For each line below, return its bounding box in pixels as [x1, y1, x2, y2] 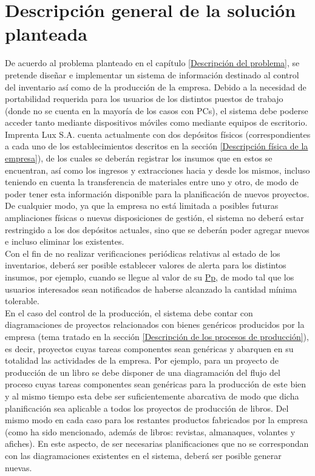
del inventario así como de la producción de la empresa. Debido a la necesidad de [5, 80, 307, 93]
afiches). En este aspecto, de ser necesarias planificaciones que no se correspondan [5, 437, 309, 450]
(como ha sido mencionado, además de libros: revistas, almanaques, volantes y [5, 425, 296, 438]
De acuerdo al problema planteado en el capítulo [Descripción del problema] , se [5, 56, 300, 69]
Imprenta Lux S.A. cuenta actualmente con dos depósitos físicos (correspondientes [5, 127, 311, 140]
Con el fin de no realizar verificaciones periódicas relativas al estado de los [5, 246, 280, 259]
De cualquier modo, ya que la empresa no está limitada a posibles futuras [5, 199, 279, 212]
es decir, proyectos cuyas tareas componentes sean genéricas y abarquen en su [5, 342, 294, 355]
